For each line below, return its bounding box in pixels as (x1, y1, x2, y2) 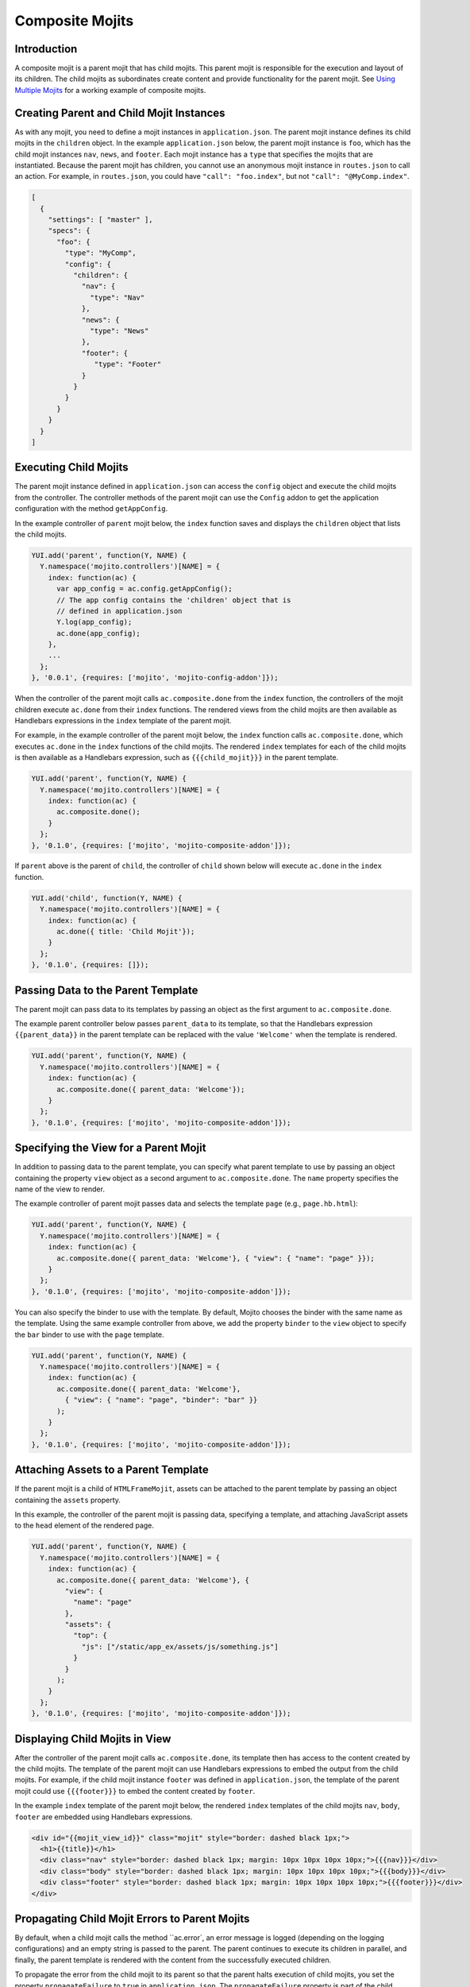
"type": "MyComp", (64, 249, 137, 258)
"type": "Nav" (90, 292, 145, 302)
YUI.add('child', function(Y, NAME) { (31, 893, 183, 902)
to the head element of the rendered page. (14, 1520, 155, 1530)
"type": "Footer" (94, 360, 162, 369)
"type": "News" (90, 326, 149, 335)
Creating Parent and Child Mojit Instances (14, 106, 225, 119)
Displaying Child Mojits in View (14, 1732, 171, 1745)
